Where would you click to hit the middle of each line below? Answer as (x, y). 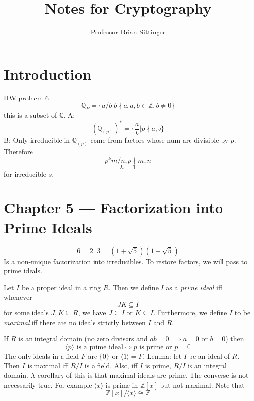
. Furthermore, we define (190, 312)
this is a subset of (31, 115)
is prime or (156, 347)
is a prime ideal (100, 347)
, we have (92, 312)
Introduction (48, 74)
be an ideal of (209, 355)
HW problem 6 (27, 97)
